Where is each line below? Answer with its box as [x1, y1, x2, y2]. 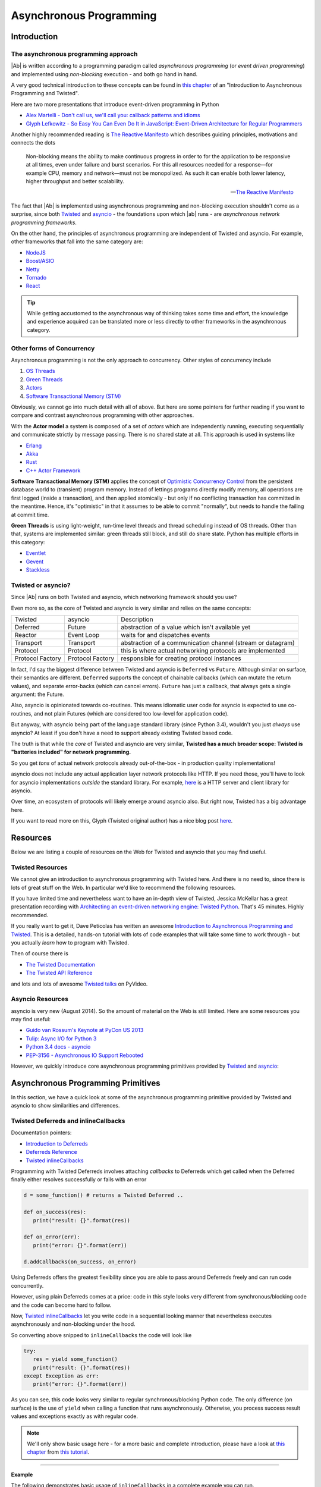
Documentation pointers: [11, 1129, 72, 1136]
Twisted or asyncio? [11, 581, 71, 589]
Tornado [26, 274, 47, 281]
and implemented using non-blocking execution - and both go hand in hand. [11, 70, 198, 77]
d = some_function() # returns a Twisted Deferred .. [23, 1192, 184, 1199]
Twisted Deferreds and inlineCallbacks [11, 1117, 125, 1125]
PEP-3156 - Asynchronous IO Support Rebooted [26, 1052, 144, 1059]
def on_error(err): [23, 1234, 80, 1240]
